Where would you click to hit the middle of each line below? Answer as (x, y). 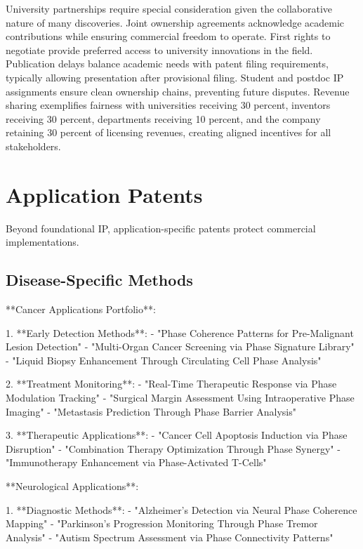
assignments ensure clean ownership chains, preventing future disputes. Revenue (178, 91)
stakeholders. (33, 146)
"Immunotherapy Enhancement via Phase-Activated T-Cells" (136, 462)
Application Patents (104, 194)
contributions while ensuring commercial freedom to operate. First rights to (168, 36)
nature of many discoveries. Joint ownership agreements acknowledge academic (175, 22)
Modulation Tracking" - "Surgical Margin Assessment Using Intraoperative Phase (180, 398)
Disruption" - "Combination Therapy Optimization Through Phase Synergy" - (173, 448)
